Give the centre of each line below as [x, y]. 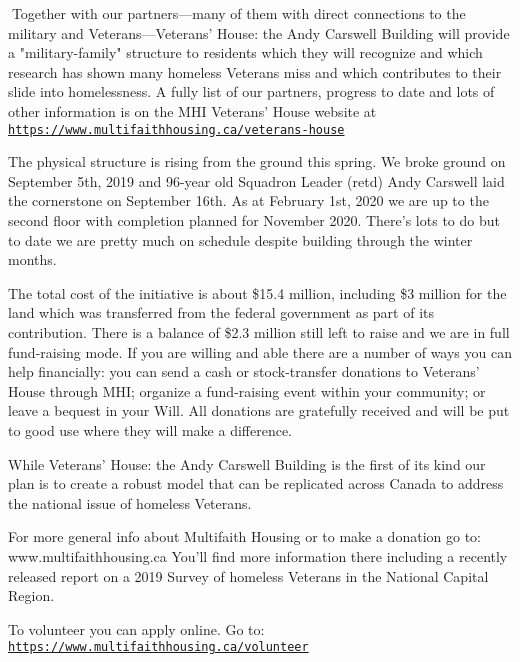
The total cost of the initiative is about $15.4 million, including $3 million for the [257, 292]
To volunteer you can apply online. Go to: [136, 628]
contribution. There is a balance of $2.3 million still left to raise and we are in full [259, 331]
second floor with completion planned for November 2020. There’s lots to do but [254, 220]
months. [32, 259]
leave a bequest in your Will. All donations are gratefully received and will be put [259, 410]
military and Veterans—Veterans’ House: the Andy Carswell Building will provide [259, 32]
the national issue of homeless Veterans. [130, 502]
